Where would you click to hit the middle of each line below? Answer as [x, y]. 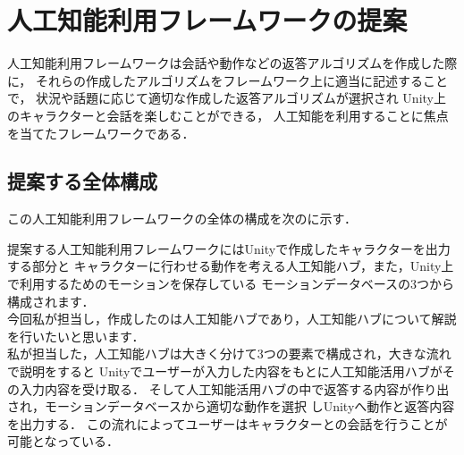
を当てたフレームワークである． [101, 133]
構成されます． [51, 301]
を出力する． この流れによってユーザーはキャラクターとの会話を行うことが [228, 423]
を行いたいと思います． [76, 336]
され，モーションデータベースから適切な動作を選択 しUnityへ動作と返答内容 [231, 406]
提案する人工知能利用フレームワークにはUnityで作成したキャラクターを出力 [229, 248]
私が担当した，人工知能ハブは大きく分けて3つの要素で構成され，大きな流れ [229, 354]
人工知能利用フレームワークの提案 [207, 20]
